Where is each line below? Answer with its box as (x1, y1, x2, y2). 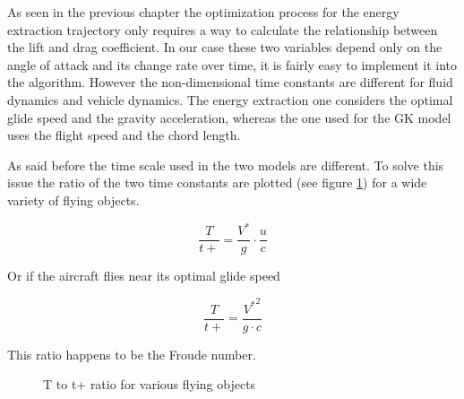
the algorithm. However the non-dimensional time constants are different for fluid (7, 73, 453, 91)
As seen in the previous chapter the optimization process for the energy (7, 3, 400, 21)
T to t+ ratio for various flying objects (43, 375, 256, 394)
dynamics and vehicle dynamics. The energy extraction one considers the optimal (7, 90, 453, 108)
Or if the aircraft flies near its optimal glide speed (7, 266, 280, 285)
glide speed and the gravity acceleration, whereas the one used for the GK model (7, 108, 451, 126)
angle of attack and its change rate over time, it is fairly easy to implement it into (7, 55, 457, 74)
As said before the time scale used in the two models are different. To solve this (7, 155, 444, 174)
